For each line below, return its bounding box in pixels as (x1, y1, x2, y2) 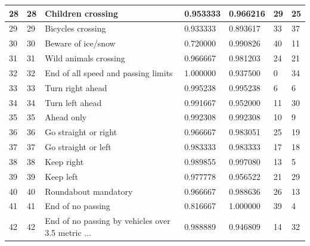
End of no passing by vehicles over (45, 214, 170, 227)
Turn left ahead (45, 96, 102, 108)
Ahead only (45, 111, 87, 123)
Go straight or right (45, 126, 117, 138)
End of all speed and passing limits (45, 66, 173, 79)
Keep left (45, 170, 78, 182)
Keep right (45, 155, 84, 167)
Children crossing (45, 7, 119, 19)
